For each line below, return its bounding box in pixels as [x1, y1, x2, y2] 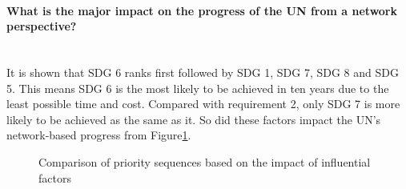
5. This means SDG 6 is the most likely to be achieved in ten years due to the [6, 79, 389, 96]
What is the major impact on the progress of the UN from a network [6, 2, 397, 18]
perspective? [6, 18, 77, 34]
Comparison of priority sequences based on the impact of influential [38, 153, 371, 170]
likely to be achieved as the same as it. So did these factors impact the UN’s [6, 111, 381, 127]
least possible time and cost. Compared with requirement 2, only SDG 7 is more [6, 95, 400, 112]
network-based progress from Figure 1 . [6, 127, 191, 143]
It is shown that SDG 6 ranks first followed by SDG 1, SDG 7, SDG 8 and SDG [6, 63, 399, 80]
